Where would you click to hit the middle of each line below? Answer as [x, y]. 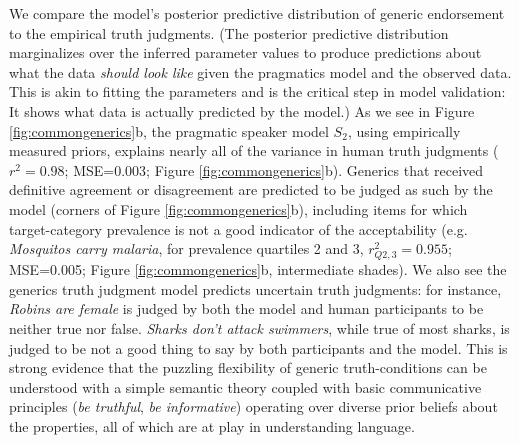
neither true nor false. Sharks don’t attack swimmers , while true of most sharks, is [259, 328]
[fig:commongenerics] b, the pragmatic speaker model [169, 130]
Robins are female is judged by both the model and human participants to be [246, 308]
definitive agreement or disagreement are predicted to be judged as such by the [251, 189]
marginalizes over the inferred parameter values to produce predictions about [245, 52]
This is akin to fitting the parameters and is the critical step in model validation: [257, 91]
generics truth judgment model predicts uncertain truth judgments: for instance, [255, 288]
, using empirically [404, 130]
